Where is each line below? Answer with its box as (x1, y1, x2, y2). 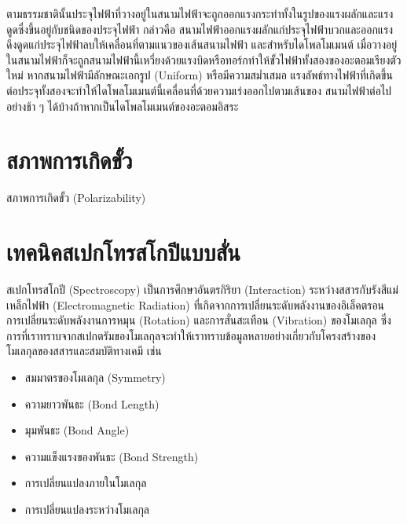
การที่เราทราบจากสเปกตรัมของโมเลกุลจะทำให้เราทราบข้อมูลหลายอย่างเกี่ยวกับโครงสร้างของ (6, 327, 376, 343)
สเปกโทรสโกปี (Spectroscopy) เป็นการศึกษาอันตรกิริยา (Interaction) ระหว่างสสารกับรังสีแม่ (6, 281, 398, 297)
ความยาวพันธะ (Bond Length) (24, 395, 159, 412)
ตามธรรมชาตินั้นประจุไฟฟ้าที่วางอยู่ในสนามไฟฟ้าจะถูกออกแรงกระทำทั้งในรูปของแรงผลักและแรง (6, 5, 394, 21)
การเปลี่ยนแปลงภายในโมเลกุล (24, 475, 147, 491)
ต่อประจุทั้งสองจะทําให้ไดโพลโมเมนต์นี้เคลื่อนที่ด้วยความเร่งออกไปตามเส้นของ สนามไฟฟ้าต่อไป (6, 82, 392, 98)
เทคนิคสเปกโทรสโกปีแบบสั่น (6, 236, 240, 268)
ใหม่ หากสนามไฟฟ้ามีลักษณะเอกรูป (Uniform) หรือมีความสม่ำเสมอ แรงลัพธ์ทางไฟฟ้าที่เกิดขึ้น (6, 67, 393, 83)
